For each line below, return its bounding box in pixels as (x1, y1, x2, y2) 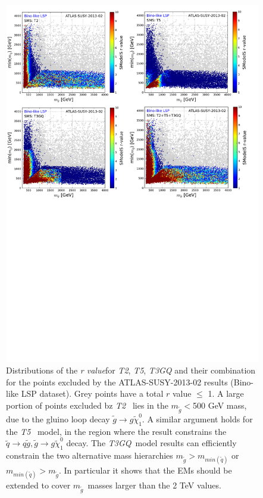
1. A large (208, 387, 244, 400)
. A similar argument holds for (142, 412, 253, 425)
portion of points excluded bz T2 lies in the (6, 399, 168, 412)
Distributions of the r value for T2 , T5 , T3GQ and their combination (6, 364, 256, 376)
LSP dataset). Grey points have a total (21, 387, 164, 400)
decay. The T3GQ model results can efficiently (66, 437, 237, 449)
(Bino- (230, 375, 254, 388)
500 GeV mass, (193, 399, 247, 412)
